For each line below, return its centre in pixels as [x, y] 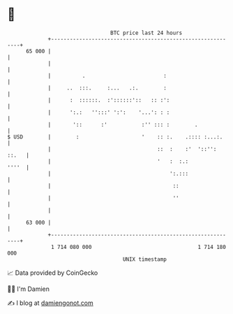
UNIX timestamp [145, 259]
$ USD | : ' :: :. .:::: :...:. [115, 137]
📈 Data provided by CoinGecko [53, 273]
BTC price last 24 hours [146, 33]
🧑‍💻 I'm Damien [29, 289]
